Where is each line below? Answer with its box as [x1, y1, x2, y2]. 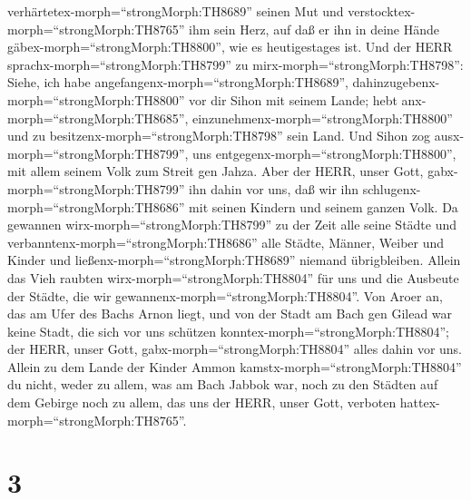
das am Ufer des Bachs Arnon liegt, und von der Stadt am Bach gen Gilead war [7, 304, 453, 323]
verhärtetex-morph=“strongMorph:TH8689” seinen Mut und [7, 2, 344, 20]
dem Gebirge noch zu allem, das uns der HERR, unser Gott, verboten [7, 393, 397, 412]
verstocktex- [348, 2, 416, 20]
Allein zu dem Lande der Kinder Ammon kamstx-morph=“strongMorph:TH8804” [7, 357, 462, 376]
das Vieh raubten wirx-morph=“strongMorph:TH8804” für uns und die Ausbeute [7, 268, 459, 287]
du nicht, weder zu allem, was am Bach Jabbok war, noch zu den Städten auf [7, 375, 438, 394]
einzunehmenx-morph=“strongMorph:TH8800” [192, 108, 453, 127]
